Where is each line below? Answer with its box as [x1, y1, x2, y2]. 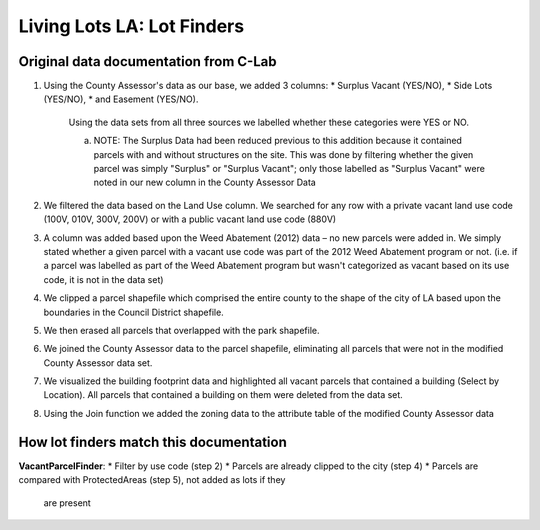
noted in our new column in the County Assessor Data [93, 176, 317, 189]
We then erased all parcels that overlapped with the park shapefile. [43, 324, 320, 336]
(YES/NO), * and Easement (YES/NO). [43, 93, 199, 105]
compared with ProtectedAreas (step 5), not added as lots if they [18, 474, 286, 486]
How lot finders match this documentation [18, 433, 287, 450]
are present [43, 496, 92, 509]
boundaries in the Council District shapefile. [43, 306, 224, 318]
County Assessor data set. [43, 356, 153, 369]
